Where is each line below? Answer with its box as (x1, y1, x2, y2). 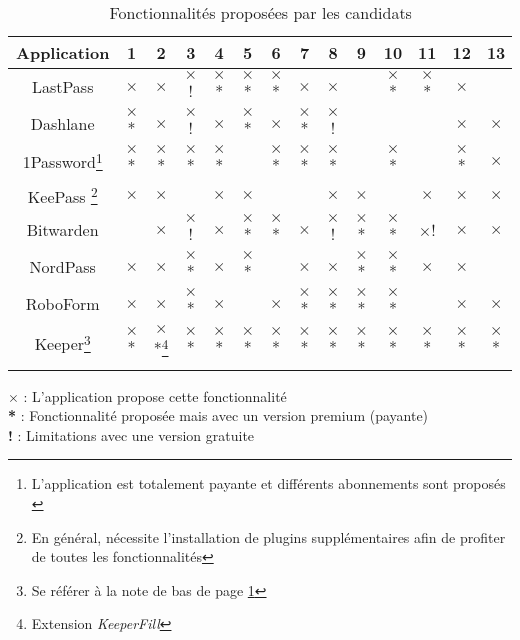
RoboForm (25, 292, 100, 316)
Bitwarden (26, 218, 99, 242)
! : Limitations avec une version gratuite (8, 424, 255, 445)
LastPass (31, 75, 94, 98)
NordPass (29, 255, 96, 279)
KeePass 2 (27, 182, 98, 209)
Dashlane (30, 112, 95, 135)
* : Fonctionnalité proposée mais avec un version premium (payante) (8, 405, 429, 426)
